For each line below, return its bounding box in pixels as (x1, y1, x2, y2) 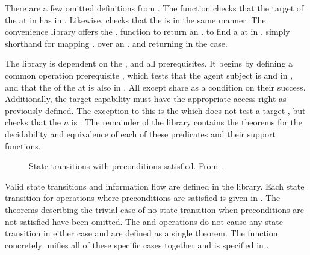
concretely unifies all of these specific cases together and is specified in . (5, 238, 269, 251)
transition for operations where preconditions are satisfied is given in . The (5, 191, 281, 204)
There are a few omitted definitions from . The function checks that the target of (5, 2, 304, 14)
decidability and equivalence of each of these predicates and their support (5, 127, 276, 140)
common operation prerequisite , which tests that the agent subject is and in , (5, 68, 293, 81)
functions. (5, 139, 41, 152)
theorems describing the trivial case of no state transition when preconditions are (5, 203, 304, 215)
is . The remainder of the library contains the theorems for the (71, 116, 302, 128)
